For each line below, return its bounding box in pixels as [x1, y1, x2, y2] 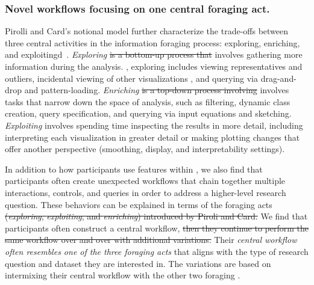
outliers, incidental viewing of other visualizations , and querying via [5, 72, 259, 84]
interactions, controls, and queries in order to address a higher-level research [5, 186, 286, 198]
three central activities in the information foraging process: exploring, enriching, [5, 36, 300, 49]
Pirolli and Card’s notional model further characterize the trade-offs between [5, 25, 289, 37]
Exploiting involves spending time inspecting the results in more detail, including [5, 118, 303, 131]
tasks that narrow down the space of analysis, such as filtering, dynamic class [5, 95, 290, 108]
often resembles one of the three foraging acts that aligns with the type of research [5, 245, 309, 257]
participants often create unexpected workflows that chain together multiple [5, 174, 286, 187]
